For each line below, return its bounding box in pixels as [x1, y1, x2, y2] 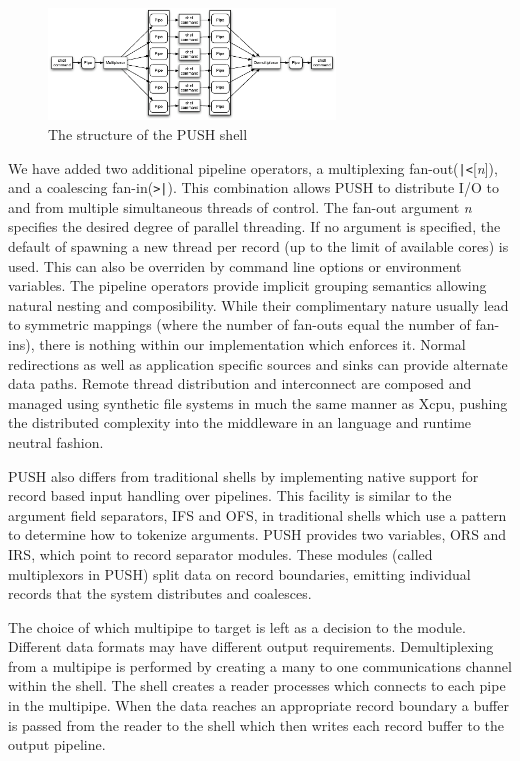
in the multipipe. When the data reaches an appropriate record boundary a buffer [8, 695, 509, 716]
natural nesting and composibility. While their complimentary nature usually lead [8, 294, 509, 315]
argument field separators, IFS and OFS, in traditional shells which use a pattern [8, 504, 507, 525]
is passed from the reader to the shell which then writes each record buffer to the [8, 714, 505, 735]
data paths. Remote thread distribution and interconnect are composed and [8, 373, 472, 394]
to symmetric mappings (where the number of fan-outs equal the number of [8, 314, 471, 335]
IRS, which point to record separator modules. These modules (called [8, 543, 433, 564]
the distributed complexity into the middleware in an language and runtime [8, 412, 472, 433]
